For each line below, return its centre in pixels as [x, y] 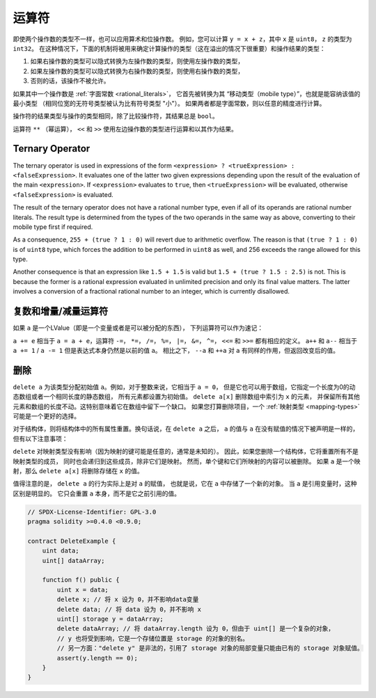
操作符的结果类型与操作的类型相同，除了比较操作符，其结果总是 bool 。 [116, 116]
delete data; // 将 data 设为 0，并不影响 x [129, 609]
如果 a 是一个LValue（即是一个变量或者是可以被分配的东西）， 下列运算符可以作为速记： [138, 328]
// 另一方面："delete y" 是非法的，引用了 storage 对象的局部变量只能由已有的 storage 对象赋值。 [210, 648]
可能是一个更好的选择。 [46, 416]
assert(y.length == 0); [97, 658]
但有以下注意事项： [40, 438]
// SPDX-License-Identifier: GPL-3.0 [92, 512]
